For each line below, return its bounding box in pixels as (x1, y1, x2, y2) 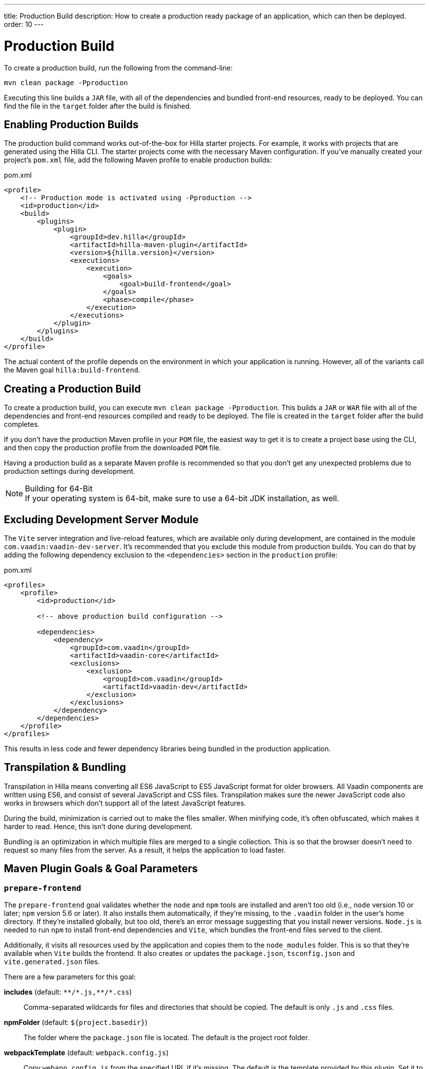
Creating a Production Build (4, 382, 141, 395)
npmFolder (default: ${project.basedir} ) (4, 1018, 148, 1027)
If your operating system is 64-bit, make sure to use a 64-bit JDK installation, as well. (25, 493, 339, 504)
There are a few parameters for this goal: (4, 973, 136, 981)
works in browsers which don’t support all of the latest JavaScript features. (4, 798, 246, 807)
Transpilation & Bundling (4, 761, 126, 774)
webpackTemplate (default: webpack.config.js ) (4, 1048, 169, 1057)
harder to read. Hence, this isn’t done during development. (4, 822, 192, 831)
